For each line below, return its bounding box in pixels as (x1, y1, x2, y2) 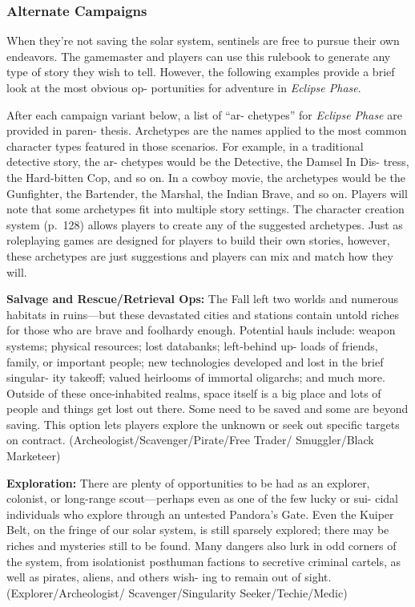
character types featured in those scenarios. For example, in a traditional (6, 137, 364, 154)
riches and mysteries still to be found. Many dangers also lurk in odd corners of (6, 537, 397, 554)
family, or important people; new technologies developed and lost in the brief (6, 353, 384, 370)
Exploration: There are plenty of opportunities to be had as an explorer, (6, 474, 370, 491)
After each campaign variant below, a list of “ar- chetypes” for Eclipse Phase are (6, 106, 402, 123)
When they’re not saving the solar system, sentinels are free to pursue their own (6, 32, 400, 49)
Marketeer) (6, 447, 61, 464)
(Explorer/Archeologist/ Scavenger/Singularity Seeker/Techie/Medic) (6, 584, 348, 601)
